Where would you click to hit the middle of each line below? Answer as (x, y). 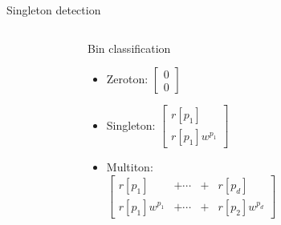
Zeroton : (127, 79)
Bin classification (129, 48)
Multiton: (130, 167)
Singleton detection (54, 10)
